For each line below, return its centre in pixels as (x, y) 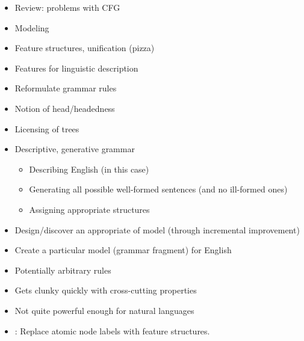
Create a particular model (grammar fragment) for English (123, 250)
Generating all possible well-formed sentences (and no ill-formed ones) (158, 189)
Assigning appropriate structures (89, 209)
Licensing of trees (47, 128)
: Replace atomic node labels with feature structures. (112, 330)
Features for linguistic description (76, 68)
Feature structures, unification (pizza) (85, 48)
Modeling (32, 27)
